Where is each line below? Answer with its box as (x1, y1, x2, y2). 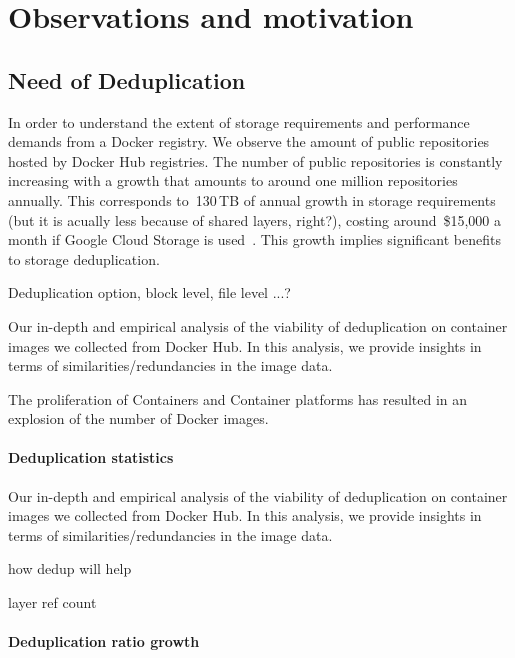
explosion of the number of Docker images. (8, 408, 269, 429)
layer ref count (8, 592, 97, 613)
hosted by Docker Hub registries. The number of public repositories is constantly (8, 150, 503, 171)
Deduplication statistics (8, 447, 174, 468)
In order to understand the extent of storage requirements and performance (8, 111, 470, 132)
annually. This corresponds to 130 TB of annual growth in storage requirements (8, 189, 496, 210)
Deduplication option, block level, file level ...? (8, 282, 291, 303)
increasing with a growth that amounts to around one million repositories (8, 170, 458, 191)
